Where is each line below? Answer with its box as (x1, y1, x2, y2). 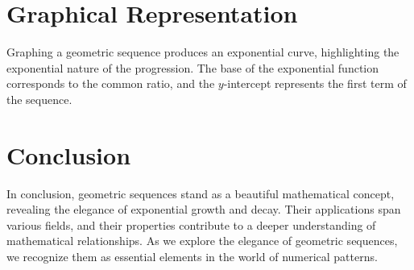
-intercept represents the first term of (223, 75, 407, 92)
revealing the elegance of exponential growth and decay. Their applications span (6, 201, 401, 218)
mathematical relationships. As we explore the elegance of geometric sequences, (6, 232, 398, 249)
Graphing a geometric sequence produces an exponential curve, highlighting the (6, 44, 400, 60)
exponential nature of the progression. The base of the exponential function (6, 59, 379, 76)
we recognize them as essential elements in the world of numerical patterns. (6, 248, 378, 264)
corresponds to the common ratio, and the (6, 75, 215, 92)
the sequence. (6, 90, 72, 107)
